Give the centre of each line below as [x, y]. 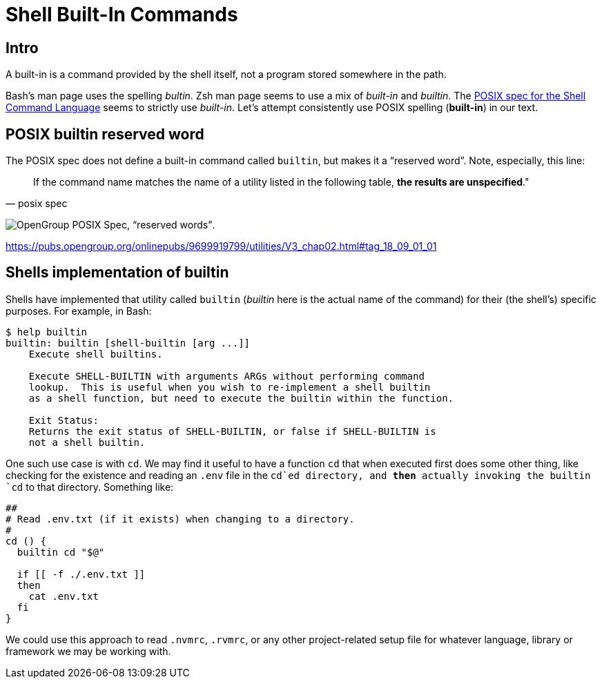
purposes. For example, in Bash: [79, 311]
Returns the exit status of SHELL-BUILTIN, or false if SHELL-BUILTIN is [232, 431]
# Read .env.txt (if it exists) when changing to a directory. [180, 519]
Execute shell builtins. [96, 354]
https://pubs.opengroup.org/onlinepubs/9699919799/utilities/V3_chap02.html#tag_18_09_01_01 [221, 246]
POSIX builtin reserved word [105, 134]
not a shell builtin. [87, 442]
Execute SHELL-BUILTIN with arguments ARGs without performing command [226, 376]
